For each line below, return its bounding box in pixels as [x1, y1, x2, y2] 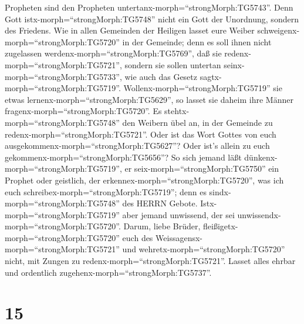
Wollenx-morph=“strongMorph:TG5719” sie [123, 82, 282, 94]
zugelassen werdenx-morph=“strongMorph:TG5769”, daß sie [5, 47, 222, 59]
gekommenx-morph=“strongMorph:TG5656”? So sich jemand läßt [5, 151, 242, 163]
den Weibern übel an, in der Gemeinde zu [122, 116, 273, 128]
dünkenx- [244, 151, 278, 163]
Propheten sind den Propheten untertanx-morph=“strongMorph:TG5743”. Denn [5, 1, 293, 13]
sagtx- [200, 70, 222, 82]
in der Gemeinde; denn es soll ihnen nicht [122, 35, 272, 48]
